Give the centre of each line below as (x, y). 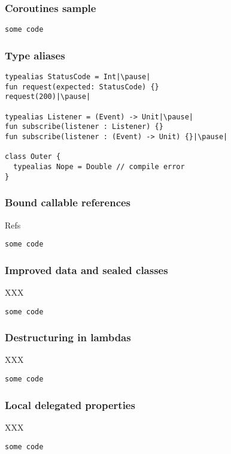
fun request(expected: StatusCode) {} (82, 87)
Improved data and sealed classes (86, 270)
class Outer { (33, 157)
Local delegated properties (70, 405)
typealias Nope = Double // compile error (99, 167)
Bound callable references (68, 202)
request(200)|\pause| (48, 97)
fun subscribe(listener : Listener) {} (84, 127)
